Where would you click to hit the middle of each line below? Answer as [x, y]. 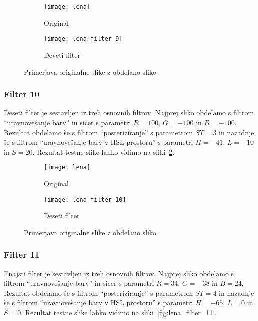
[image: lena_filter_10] [85, 200]
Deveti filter [62, 55]
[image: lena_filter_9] [83, 39]
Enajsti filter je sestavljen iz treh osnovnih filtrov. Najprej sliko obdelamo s [119, 273]
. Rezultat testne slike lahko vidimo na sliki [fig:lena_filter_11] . [119, 312]
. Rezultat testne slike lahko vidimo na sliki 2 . [104, 151]
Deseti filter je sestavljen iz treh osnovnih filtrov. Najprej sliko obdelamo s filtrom [129, 112]
